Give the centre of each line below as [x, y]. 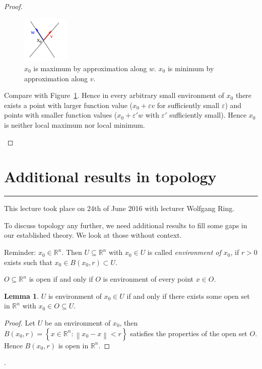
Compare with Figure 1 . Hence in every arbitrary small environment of [114, 95]
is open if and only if [61, 279]
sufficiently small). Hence [208, 115]
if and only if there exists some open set [188, 296]
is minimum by [191, 68]
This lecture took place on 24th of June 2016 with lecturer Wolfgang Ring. [119, 208]
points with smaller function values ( [61, 115]
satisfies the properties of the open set [189, 333]
